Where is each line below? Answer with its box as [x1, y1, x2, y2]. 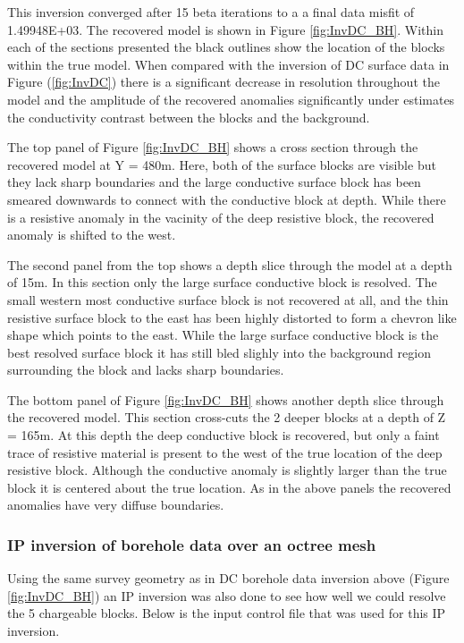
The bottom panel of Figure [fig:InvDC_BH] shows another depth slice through [7, 390, 444, 409]
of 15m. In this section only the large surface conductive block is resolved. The [7, 273, 437, 292]
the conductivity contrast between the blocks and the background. [7, 107, 370, 126]
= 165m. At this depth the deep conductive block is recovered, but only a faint [7, 426, 440, 444]
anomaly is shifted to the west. [7, 225, 176, 244]
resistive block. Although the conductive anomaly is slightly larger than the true [7, 461, 447, 479]
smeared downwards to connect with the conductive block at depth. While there [7, 190, 446, 208]
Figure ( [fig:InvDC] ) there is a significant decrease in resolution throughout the [7, 72, 440, 91]
